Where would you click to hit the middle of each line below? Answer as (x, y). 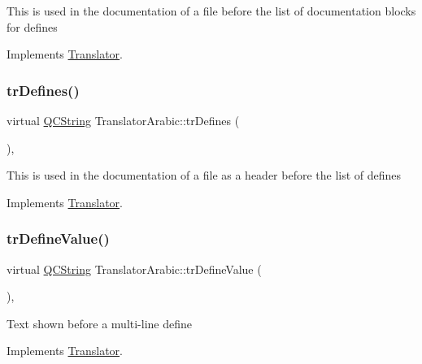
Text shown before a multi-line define (100, 323)
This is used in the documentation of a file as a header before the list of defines (204, 175)
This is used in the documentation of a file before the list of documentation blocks (211, 11)
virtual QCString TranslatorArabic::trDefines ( (123, 120)
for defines (32, 26)
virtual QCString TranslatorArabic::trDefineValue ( (134, 269)
